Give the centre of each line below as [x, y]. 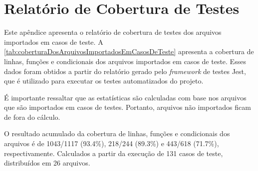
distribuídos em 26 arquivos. [47, 163]
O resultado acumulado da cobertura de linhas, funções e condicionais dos [117, 133]
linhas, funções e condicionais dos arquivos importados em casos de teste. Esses [125, 61]
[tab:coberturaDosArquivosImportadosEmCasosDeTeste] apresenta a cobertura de [129, 51]
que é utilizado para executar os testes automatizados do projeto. [104, 81]
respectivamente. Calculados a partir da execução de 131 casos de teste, [114, 153]
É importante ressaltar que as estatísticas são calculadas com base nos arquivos [125, 97]
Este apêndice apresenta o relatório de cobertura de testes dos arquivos [113, 32]
